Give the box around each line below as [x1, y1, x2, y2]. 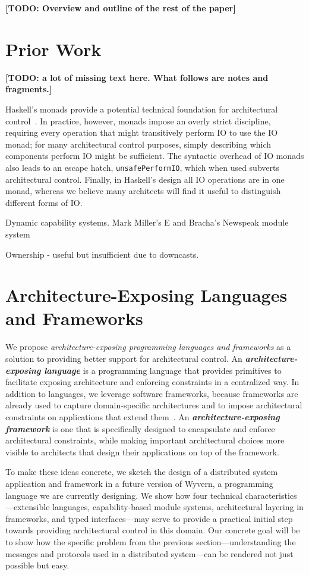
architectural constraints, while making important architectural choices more [5, 434, 285, 446]
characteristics [245, 489, 297, 501]
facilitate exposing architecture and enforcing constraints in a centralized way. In [5, 376, 299, 388]
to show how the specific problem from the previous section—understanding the [5, 535, 296, 548]
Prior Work [5, 36, 102, 61]
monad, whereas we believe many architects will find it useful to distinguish [5, 185, 281, 197]
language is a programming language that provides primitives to [44, 364, 282, 376]
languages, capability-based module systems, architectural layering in [52, 501, 304, 513]
